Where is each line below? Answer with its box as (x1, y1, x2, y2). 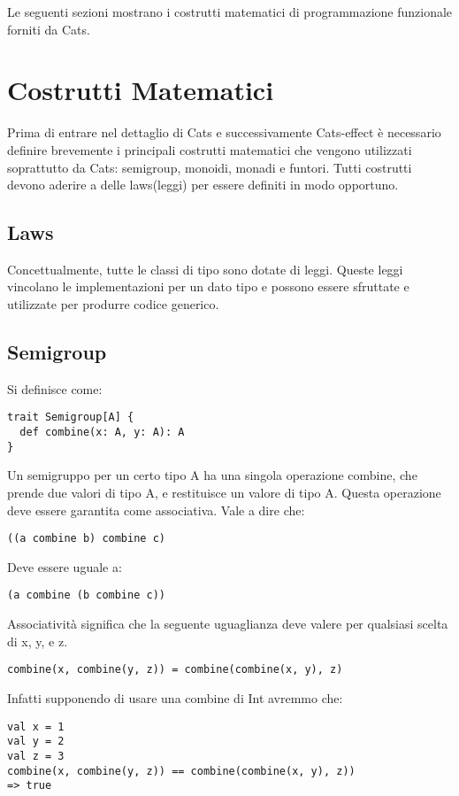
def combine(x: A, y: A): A (19, 426, 185, 439)
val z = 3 (7, 749, 65, 762)
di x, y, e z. (7, 631, 68, 650)
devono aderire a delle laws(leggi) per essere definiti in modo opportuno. (7, 175, 399, 194)
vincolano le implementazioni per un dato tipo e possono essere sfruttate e (7, 277, 409, 296)
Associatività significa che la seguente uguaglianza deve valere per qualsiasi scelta (7, 614, 448, 633)
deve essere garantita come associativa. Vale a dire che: (7, 500, 305, 519)
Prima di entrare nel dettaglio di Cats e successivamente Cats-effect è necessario (7, 123, 441, 142)
